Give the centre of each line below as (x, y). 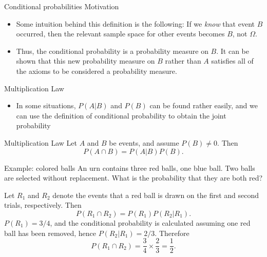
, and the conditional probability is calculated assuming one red (150, 222)
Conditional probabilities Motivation (62, 6)
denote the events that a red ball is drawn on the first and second (156, 195)
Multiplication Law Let (41, 142)
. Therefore (172, 233)
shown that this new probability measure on (85, 61)
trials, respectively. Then (43, 205)
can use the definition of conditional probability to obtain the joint (121, 115)
